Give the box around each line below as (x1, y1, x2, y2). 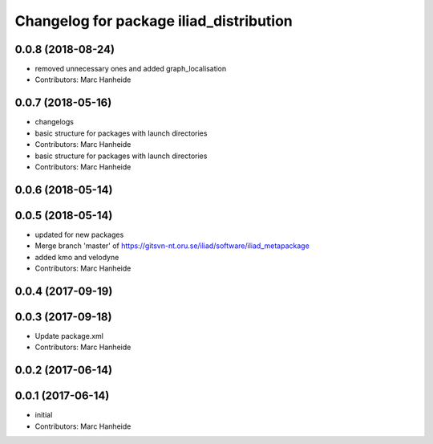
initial (34, 410, 53, 420)
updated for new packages (34, 230, 124, 239)
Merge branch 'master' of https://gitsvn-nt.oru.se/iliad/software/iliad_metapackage (34, 241, 310, 251)
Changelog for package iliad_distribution (14, 12, 293, 30)
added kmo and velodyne (34, 252, 119, 262)
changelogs (34, 117, 74, 127)
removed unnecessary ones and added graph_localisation (34, 64, 227, 74)
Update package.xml (34, 331, 104, 340)
